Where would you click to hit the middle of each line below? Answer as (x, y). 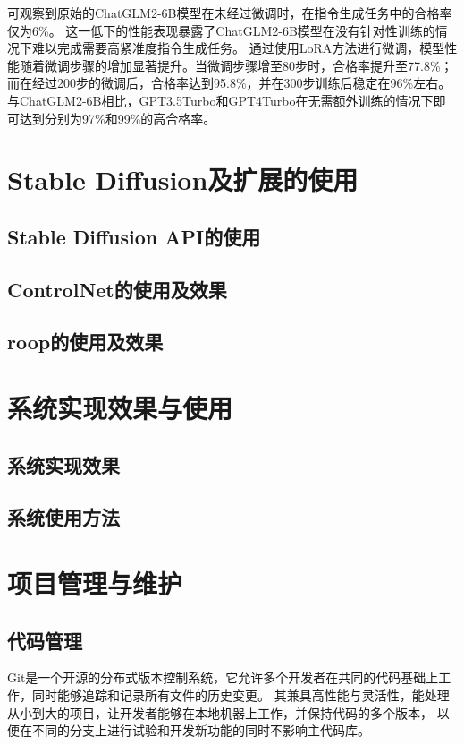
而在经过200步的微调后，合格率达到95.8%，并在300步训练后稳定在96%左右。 (229, 83)
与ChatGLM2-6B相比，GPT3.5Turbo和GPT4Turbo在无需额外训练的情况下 (220, 100)
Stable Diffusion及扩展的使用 (183, 180)
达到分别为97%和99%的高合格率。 (118, 118)
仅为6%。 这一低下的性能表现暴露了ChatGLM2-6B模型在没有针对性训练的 (221, 30)
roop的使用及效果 (85, 342)
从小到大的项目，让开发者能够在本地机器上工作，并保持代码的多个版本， (220, 712)
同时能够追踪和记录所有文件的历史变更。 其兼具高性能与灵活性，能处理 (240, 694)
